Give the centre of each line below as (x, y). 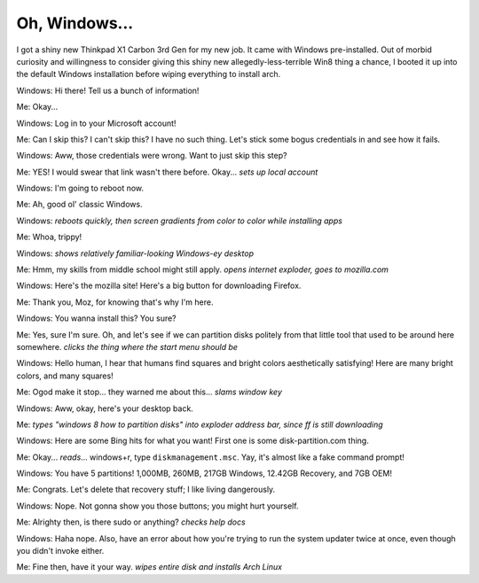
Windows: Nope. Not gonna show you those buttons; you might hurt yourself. (157, 506)
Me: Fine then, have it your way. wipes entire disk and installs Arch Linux (149, 567)
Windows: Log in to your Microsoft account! (96, 123)
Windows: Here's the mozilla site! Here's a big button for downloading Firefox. (159, 286)
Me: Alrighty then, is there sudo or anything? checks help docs (131, 522)
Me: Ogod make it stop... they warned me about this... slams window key (149, 392)
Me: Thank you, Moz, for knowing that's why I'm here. (115, 302)
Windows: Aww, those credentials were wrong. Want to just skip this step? (152, 156)
